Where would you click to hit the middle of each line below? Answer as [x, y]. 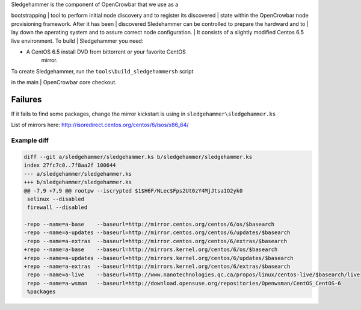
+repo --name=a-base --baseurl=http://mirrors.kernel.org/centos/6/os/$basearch [151, 250]
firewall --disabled [57, 207]
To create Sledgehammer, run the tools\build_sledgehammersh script [102, 71]
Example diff [30, 140]
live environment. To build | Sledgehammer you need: [77, 41]
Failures [26, 99]
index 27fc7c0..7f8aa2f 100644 [70, 165]
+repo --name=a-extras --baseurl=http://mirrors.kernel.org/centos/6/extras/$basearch [157, 267]
